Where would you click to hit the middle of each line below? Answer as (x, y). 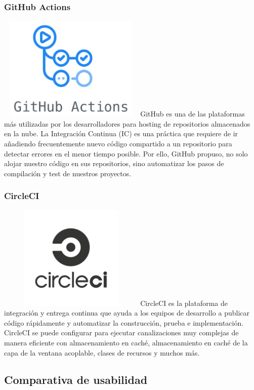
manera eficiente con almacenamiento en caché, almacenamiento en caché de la (126, 342)
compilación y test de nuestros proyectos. (68, 173)
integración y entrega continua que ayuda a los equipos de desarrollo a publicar (127, 313)
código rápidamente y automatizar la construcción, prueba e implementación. (124, 322)
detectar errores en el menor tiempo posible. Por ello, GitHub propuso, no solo (126, 153)
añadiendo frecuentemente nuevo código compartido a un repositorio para (118, 143)
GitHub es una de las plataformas (193, 114)
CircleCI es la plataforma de (184, 303)
